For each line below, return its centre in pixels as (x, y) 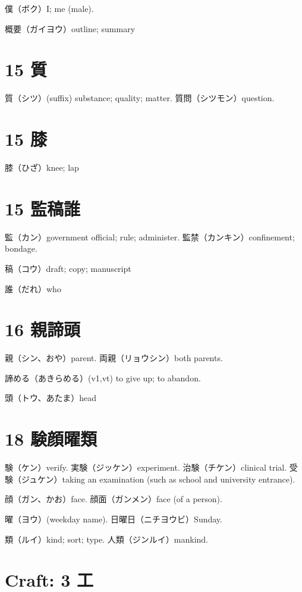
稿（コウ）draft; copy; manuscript (68, 268)
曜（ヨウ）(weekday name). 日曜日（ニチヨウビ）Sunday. (114, 519)
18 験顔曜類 (51, 439)
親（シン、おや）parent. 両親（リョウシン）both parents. (114, 358)
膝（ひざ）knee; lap (42, 167)
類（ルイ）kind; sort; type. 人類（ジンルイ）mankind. (106, 539)
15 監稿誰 (43, 208)
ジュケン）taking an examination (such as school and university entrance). (158, 479)
